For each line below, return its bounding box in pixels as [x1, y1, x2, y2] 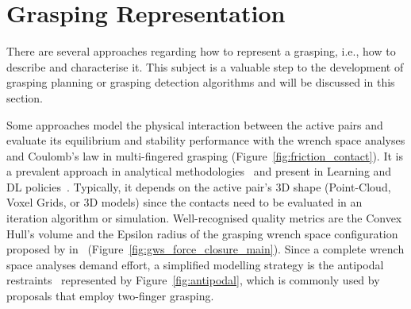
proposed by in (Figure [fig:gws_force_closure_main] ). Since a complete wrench [6, 241, 405, 257]
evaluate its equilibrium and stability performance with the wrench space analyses [6, 132, 405, 149]
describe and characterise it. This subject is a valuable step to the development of [6, 58, 404, 75]
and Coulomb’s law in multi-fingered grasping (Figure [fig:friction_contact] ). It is [6, 147, 403, 164]
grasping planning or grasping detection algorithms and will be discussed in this [6, 74, 395, 91]
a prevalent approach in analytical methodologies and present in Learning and [6, 163, 392, 180]
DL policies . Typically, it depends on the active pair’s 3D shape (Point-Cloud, [6, 178, 391, 195]
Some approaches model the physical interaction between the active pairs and [6, 116, 383, 133]
